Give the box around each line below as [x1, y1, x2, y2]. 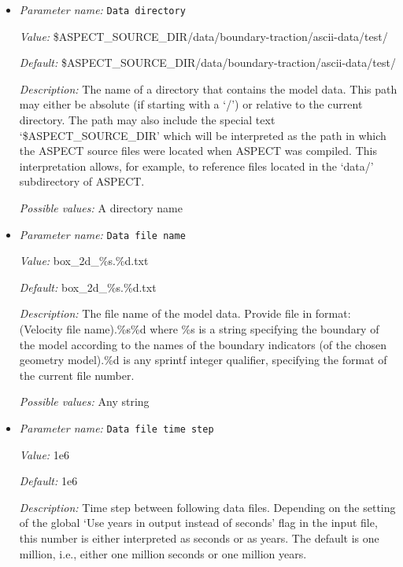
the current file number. [19, 366, 135, 383]
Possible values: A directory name [19, 200, 183, 215]
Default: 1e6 [19, 473, 78, 489]
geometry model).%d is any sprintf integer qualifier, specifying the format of [19, 352, 387, 368]
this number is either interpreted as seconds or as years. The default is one [19, 530, 379, 547]
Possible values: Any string [19, 393, 150, 410]
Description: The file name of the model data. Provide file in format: [19, 305, 351, 322]
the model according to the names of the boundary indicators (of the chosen [19, 336, 387, 352]
